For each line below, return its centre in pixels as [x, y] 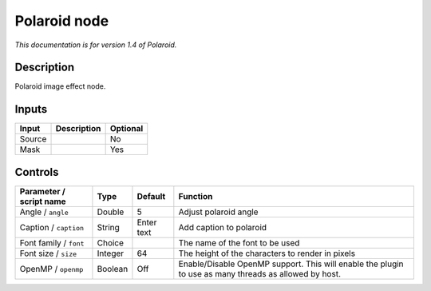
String [108, 227]
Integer [111, 253]
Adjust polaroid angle [218, 212]
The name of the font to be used [239, 242]
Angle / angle [44, 212]
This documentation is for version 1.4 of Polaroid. [96, 45]
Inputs [31, 109]
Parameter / [42, 191]
